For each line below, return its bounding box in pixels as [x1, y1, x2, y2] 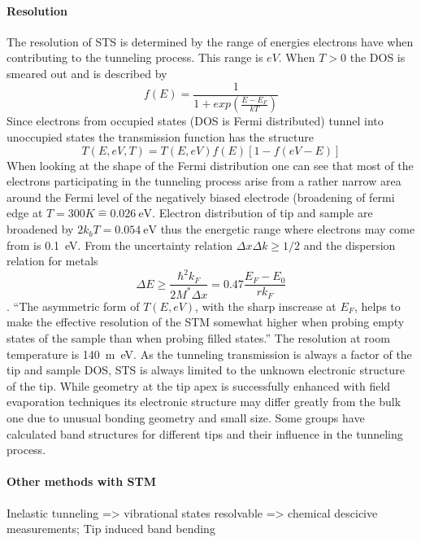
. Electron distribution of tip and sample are [152, 204, 373, 221]
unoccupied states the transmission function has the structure [7, 129, 314, 146]
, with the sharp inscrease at [195, 297, 336, 314]
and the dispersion [303, 236, 396, 253]
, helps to [354, 297, 401, 314]
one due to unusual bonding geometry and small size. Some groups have [7, 409, 365, 426]
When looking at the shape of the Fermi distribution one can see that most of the [7, 156, 414, 173]
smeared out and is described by [7, 64, 167, 81]
